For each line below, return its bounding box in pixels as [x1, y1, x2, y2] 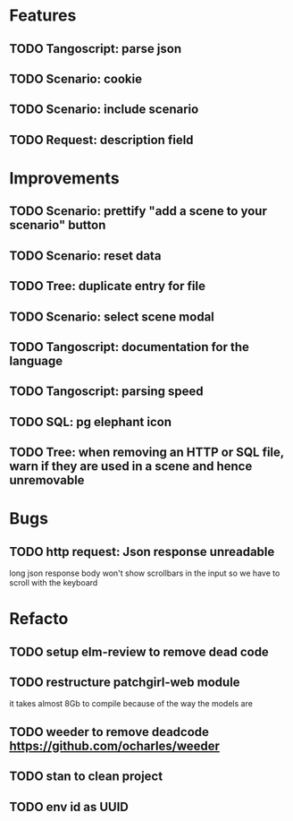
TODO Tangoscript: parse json [9, 41, 181, 56]
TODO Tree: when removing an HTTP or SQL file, [9, 445, 284, 460]
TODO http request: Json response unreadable [9, 543, 275, 560]
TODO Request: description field [9, 132, 194, 148]
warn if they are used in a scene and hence [9, 458, 253, 475]
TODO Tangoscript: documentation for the [9, 339, 250, 355]
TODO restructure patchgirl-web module [9, 675, 240, 690]
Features [9, 5, 77, 26]
